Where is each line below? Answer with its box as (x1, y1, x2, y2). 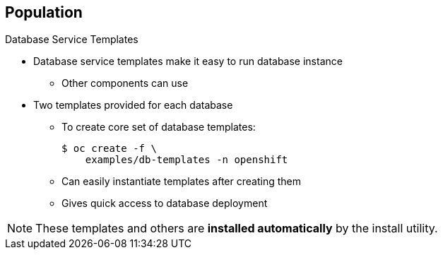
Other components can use (61, 77, 189, 90)
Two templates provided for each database (33, 99, 233, 112)
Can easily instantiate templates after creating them (61, 175, 301, 188)
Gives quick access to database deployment (61, 197, 268, 210)
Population (5, 4, 83, 21)
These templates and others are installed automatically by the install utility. (35, 221, 438, 236)
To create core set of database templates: (61, 121, 256, 134)
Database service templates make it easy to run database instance (33, 55, 343, 68)
